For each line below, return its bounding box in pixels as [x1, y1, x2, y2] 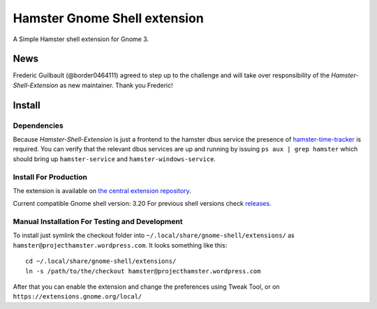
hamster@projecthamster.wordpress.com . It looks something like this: [13, 241, 228, 249]
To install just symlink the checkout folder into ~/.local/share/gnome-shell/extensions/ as [13, 231, 295, 240]
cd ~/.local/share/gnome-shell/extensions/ [25, 257, 177, 265]
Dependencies [13, 121, 64, 130]
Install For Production [13, 172, 87, 181]
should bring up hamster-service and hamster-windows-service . [13, 154, 216, 163]
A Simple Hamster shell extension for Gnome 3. [13, 35, 149, 43]
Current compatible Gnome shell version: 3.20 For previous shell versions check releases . [13, 199, 272, 208]
